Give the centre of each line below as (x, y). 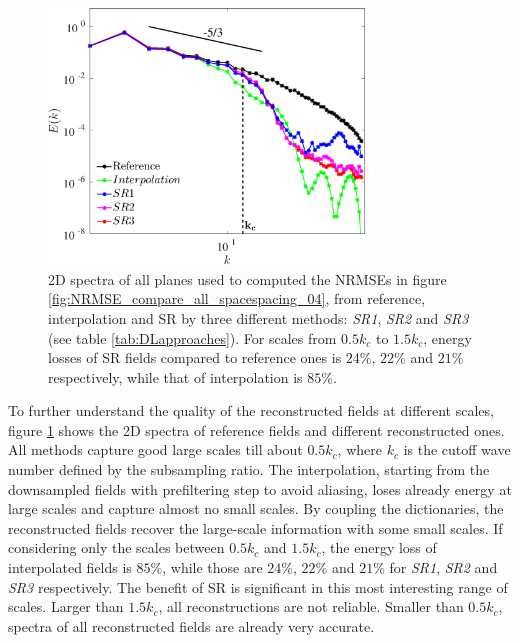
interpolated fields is (70, 567)
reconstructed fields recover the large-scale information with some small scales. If (255, 527)
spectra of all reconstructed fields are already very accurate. (191, 625)
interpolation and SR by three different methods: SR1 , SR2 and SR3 (258, 317)
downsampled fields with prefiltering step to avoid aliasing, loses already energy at (260, 488)
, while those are (212, 567)
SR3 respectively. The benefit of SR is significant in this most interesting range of (258, 586)
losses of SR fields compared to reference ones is (195, 357)
